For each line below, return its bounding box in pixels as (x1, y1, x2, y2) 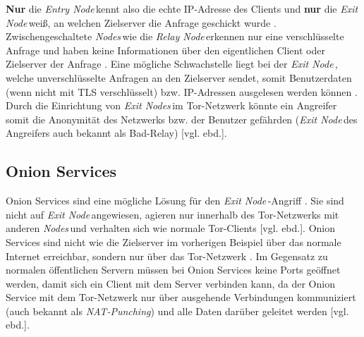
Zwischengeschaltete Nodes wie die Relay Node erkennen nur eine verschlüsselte (6, 29, 344, 44)
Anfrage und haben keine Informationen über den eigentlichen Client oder (6, 42, 325, 57)
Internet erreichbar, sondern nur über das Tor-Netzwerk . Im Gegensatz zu (6, 248, 328, 263)
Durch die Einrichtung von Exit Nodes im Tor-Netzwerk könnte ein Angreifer (6, 98, 337, 113)
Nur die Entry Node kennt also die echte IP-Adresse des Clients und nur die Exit (6, 1, 358, 16)
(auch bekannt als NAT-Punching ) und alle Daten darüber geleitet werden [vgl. (6, 303, 349, 318)
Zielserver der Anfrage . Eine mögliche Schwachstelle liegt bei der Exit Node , (6, 56, 338, 71)
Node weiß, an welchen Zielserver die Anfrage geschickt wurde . (6, 15, 277, 30)
